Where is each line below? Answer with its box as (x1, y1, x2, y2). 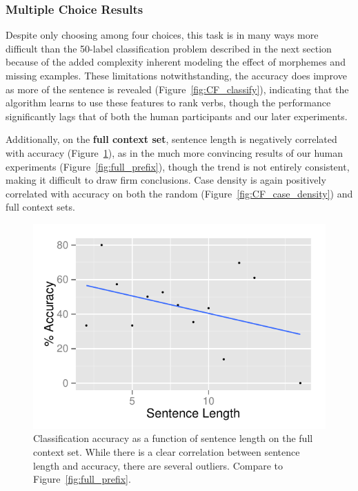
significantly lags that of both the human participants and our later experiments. (6, 108, 348, 123)
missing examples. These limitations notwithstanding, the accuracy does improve (6, 68, 347, 82)
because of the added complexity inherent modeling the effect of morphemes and (6, 55, 346, 69)
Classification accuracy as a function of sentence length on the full (33, 431, 313, 445)
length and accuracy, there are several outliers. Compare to (33, 458, 284, 472)
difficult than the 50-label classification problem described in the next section (6, 41, 332, 55)
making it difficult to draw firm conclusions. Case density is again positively (6, 173, 326, 187)
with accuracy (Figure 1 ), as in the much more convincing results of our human (6, 145, 344, 160)
